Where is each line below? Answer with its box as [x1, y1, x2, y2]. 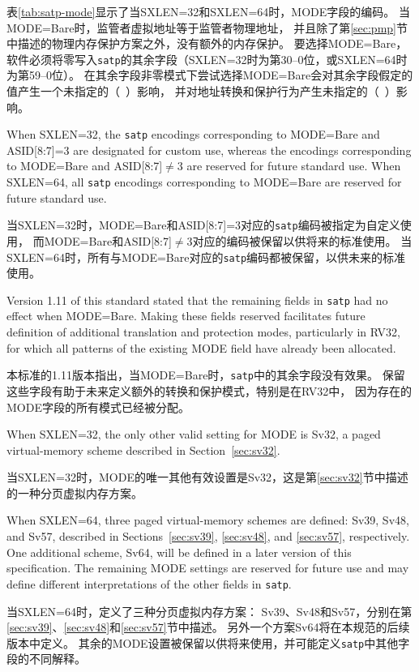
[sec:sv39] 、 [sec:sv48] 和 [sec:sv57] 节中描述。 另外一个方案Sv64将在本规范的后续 [6, 618, 410, 636]
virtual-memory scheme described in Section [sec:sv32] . [6, 441, 280, 458]
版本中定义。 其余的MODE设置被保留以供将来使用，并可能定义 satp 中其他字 [6, 634, 410, 651]
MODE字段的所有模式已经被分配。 [6, 398, 190, 415]
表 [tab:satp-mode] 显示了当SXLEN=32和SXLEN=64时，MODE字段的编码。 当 [6, 3, 410, 19]
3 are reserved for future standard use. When [177, 157, 401, 174]
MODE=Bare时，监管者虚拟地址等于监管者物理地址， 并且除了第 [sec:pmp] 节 [6, 19, 408, 36]
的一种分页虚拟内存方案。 [6, 484, 143, 501]
